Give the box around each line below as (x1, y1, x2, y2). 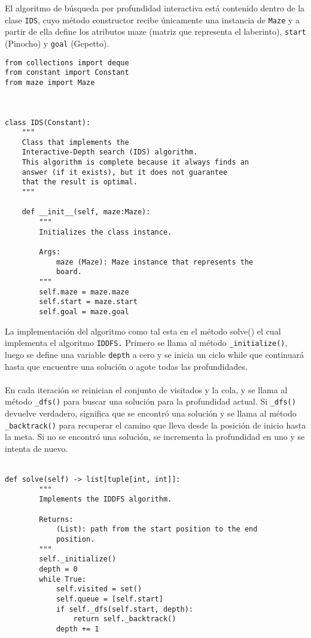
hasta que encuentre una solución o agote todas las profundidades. (5, 360, 248, 372)
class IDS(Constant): (5, 118, 91, 127)
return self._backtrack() (73, 615, 176, 624)
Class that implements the (22, 138, 129, 147)
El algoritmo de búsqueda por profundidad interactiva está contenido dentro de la (5, 2, 305, 14)
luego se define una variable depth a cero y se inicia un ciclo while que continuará (5, 348, 304, 360)
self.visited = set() (56, 585, 142, 594)
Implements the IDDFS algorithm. (39, 495, 172, 504)
